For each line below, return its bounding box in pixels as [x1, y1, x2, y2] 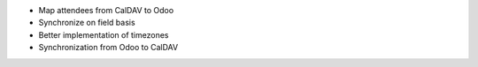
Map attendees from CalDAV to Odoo [38, 5, 174, 15]
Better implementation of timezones [38, 29, 169, 40]
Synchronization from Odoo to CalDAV [38, 42, 179, 53]
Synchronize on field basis [38, 18, 136, 28]
